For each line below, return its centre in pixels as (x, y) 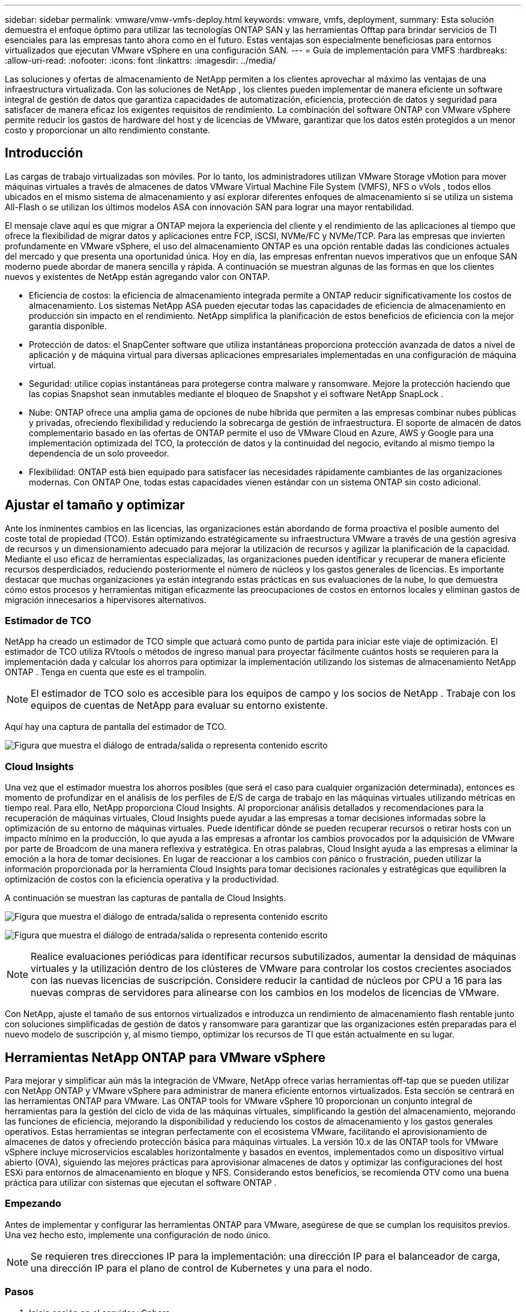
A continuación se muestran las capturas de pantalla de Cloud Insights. (146, 898)
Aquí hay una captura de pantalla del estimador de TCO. (116, 727)
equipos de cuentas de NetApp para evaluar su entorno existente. (180, 706)
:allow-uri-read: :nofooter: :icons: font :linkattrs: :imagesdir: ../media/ (141, 60)
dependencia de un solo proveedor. (99, 453)
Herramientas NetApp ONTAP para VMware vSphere (165, 1057)
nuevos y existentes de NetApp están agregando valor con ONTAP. (138, 276)
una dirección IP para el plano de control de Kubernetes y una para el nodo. (201, 1268)
